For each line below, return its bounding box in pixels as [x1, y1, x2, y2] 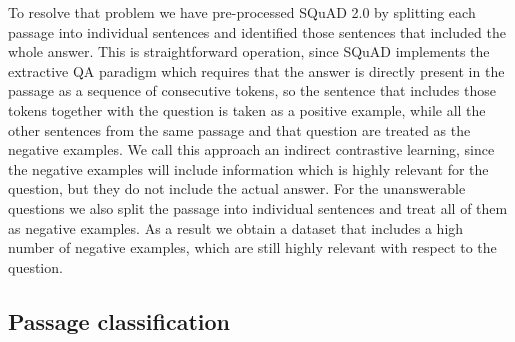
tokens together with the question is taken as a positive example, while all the [8, 99, 486, 120]
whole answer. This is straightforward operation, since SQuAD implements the [8, 41, 490, 62]
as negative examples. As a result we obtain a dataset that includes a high [8, 217, 464, 238]
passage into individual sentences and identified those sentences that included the [8, 21, 506, 42]
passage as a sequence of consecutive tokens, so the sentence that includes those [8, 80, 496, 101]
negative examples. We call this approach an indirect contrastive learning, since [8, 139, 495, 160]
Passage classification [8, 305, 230, 336]
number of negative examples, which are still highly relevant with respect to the [8, 237, 497, 258]
